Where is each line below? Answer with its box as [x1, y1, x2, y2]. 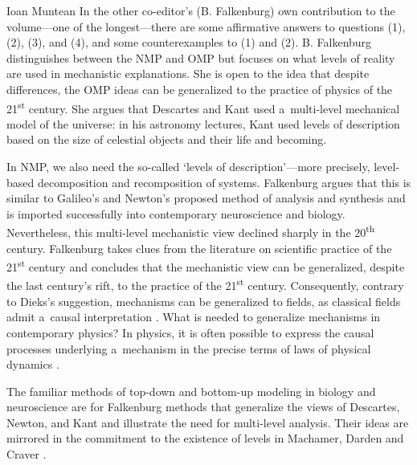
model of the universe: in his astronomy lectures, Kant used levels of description [6, 115, 400, 132]
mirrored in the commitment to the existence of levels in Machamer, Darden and [6, 430, 404, 447]
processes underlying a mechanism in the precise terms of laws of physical [6, 340, 371, 357]
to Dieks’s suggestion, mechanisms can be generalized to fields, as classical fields [6, 292, 401, 309]
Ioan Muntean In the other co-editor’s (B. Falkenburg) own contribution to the [6, 2, 395, 18]
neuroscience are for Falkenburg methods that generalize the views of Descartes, [6, 398, 400, 415]
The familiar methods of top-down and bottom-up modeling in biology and [6, 382, 376, 399]
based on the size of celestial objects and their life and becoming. [6, 131, 327, 148]
